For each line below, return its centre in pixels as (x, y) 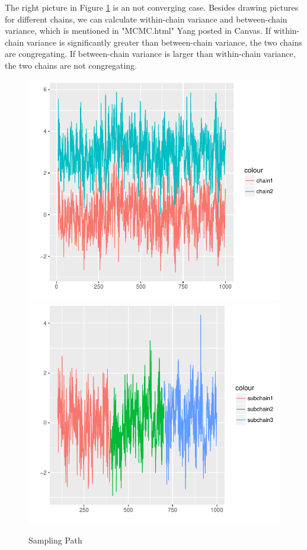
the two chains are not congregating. (71, 65)
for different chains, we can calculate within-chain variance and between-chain (146, 19)
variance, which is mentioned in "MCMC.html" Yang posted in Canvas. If (138, 31)
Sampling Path (55, 540)
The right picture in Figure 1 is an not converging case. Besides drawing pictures (152, 7)
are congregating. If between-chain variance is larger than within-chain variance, (150, 54)
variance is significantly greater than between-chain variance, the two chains (164, 42)
